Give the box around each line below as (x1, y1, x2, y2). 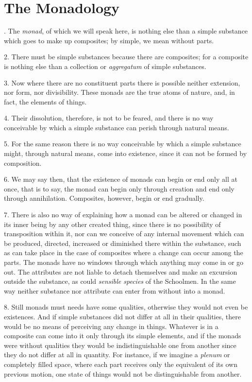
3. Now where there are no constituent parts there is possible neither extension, (4, 77, 240, 87)
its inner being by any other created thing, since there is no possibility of (4, 219, 221, 229)
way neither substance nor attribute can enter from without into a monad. (4, 285, 225, 295)
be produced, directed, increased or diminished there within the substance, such (4, 238, 241, 248)
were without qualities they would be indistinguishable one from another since (4, 340, 236, 350)
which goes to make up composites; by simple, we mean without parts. (4, 35, 214, 45)
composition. (4, 157, 42, 168)
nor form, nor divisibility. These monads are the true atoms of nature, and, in (4, 87, 235, 97)
